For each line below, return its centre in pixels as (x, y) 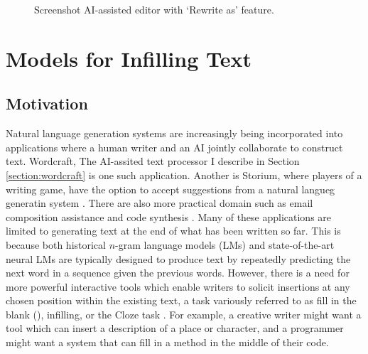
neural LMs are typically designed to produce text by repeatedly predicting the (178, 258)
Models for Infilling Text (129, 58)
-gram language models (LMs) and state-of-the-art (225, 244)
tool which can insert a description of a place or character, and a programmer (175, 328)
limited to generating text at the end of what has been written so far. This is (173, 231)
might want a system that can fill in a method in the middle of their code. (167, 342)
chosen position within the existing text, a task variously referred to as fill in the (181, 300)
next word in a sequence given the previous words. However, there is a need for (178, 273)
